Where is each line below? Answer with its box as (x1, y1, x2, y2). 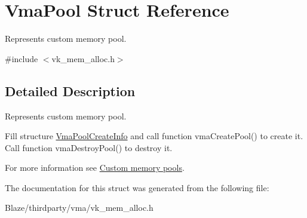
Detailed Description (5, 81, 136, 100)
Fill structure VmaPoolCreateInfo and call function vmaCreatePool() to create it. (5, 130, 303, 142)
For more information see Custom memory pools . (5, 161, 185, 174)
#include (5, 52, 38, 65)
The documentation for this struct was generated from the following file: (5, 181, 269, 194)
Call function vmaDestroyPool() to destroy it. (5, 141, 173, 153)
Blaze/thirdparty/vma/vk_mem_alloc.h (5, 201, 153, 214)
